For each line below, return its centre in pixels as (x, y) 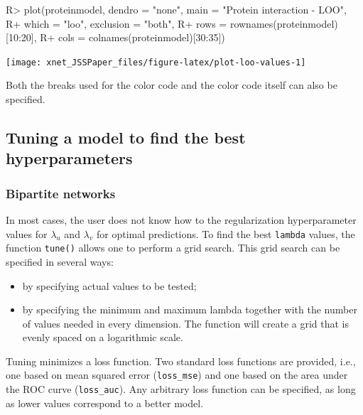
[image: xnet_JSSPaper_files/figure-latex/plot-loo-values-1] (156, 62)
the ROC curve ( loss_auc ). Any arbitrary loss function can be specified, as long (181, 389)
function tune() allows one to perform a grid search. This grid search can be (173, 248)
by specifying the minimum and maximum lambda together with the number (190, 309)
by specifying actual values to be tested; (109, 285)
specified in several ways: (60, 261)
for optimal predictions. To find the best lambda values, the (226, 233)
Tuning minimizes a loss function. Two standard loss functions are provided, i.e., (181, 361)
